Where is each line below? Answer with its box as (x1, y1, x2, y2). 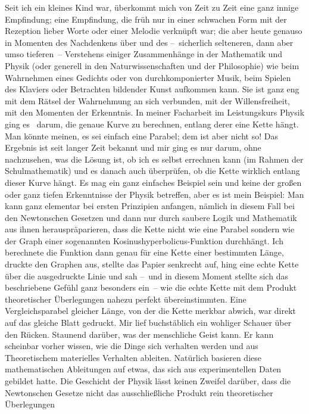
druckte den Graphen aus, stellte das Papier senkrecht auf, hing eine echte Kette (5, 258, 299, 270)
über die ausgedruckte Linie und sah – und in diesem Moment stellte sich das (5, 269, 288, 282)
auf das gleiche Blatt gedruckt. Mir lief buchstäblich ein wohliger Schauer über (5, 316, 292, 329)
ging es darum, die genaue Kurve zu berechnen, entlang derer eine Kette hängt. (5, 117, 299, 130)
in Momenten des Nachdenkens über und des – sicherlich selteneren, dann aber (5, 36, 294, 48)
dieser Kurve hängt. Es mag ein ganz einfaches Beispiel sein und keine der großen (5, 176, 302, 188)
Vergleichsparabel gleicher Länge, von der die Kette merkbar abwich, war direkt (5, 304, 296, 317)
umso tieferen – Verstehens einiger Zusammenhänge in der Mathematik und (5, 48, 282, 60)
